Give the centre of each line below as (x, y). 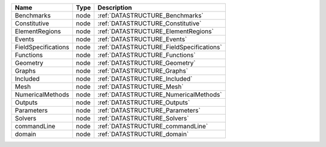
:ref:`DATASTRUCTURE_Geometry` (147, 63)
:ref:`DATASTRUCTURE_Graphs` (143, 71)
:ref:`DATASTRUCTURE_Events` (142, 39)
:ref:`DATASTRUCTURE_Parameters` (149, 110)
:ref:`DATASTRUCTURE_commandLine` (153, 126)
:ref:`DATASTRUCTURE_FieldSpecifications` (160, 47)
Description (115, 8)
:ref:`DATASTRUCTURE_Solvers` (143, 118)
